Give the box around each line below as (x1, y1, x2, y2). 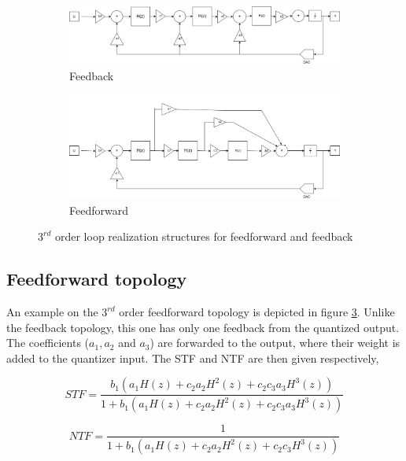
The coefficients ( (6, 334, 90, 351)
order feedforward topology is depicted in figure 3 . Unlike (119, 304, 395, 320)
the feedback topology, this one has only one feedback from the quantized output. (6, 319, 400, 335)
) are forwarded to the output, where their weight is (149, 334, 400, 351)
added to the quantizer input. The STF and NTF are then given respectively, (6, 349, 379, 366)
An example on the (6, 304, 98, 320)
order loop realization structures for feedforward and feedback (54, 228, 353, 245)
